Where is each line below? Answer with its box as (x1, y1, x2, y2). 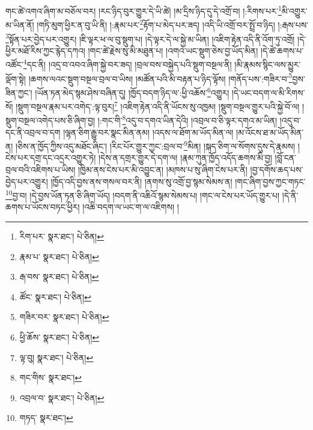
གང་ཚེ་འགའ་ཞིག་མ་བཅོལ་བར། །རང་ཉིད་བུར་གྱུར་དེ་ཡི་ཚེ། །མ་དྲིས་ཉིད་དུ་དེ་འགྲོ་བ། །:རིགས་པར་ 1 (5, 3, 282, 17)
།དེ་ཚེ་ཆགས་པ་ (260, 44, 304, 56)
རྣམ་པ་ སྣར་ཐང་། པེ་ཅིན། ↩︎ (19, 250, 99, 262)
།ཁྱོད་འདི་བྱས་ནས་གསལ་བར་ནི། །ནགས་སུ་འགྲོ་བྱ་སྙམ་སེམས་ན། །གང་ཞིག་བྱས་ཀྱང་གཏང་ (50, 175, 306, 187)
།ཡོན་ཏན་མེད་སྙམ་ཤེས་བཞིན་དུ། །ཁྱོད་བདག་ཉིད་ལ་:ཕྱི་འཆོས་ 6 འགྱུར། (35, 84, 229, 98)
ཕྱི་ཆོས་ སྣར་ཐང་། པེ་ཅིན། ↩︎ (19, 331, 100, 344)
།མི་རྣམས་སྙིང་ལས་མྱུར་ (234, 58, 301, 70)
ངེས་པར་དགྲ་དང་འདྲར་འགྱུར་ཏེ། (5, 151, 96, 164)
